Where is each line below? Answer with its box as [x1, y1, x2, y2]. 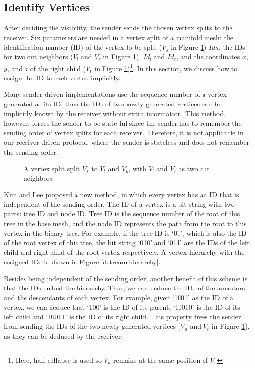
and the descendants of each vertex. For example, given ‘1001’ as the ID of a [4, 292, 234, 302]
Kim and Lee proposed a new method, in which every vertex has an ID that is [4, 189, 239, 199]
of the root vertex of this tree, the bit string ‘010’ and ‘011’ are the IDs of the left [4, 237, 250, 247]
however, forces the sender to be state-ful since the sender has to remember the [4, 118, 242, 128]
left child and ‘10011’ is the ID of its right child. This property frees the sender [4, 311, 241, 321]
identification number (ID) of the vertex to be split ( [4, 42, 162, 52]
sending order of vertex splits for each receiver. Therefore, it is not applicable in [4, 127, 244, 137]
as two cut [178, 163, 210, 173]
